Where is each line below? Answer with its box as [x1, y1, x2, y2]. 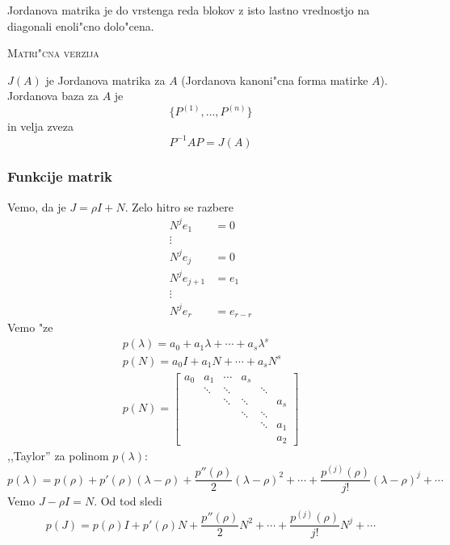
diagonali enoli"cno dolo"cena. [7, 17, 154, 34]
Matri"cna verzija [7, 44, 99, 61]
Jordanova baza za [7, 87, 99, 104]
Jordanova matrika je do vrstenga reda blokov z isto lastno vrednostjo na [7, 2, 370, 18]
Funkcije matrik [7, 166, 112, 187]
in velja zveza [7, 118, 74, 135]
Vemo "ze [7, 319, 53, 336]
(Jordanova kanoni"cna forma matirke [181, 71, 368, 88]
